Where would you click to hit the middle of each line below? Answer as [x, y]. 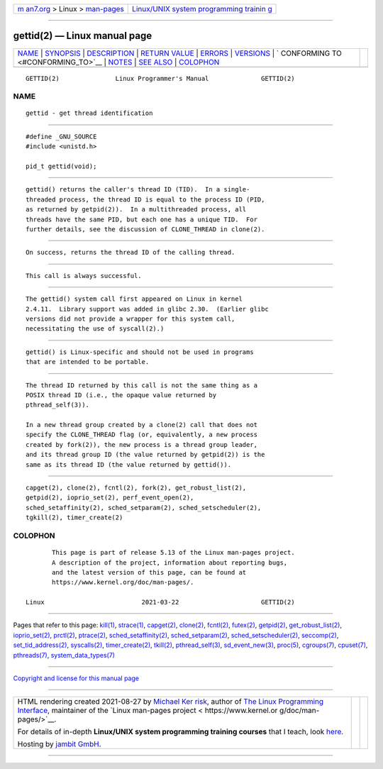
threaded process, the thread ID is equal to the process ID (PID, [145, 199]
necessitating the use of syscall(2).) [95, 329]
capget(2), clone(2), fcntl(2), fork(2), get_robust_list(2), [136, 488]
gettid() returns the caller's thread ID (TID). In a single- [138, 189]
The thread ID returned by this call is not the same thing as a [142, 385]
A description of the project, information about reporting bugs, [170, 563]
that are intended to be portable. [88, 362]
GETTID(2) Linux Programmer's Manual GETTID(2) [160, 78]
